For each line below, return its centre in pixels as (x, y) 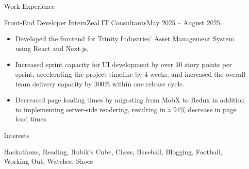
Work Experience (29, 6)
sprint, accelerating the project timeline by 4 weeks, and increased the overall (130, 74)
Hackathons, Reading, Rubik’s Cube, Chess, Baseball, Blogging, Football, (113, 151)
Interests (17, 135)
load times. (32, 119)
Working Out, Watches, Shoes (49, 161)
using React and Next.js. (52, 48)
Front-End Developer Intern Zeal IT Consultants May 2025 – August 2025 (112, 22)
